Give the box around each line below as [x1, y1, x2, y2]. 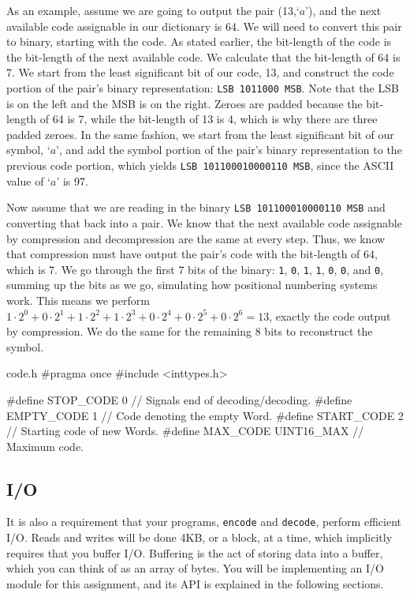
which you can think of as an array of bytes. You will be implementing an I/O [6, 560, 384, 576]
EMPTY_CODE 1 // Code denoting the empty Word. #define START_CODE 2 [6, 407, 404, 423]
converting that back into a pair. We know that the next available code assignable [6, 214, 402, 231]
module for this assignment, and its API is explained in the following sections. [6, 575, 384, 591]
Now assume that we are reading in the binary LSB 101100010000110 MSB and [6, 199, 386, 216]
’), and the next [305, 2, 382, 18]
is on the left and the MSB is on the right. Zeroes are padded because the [6, 95, 363, 111]
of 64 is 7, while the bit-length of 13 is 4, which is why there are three [39, 111, 378, 127]
